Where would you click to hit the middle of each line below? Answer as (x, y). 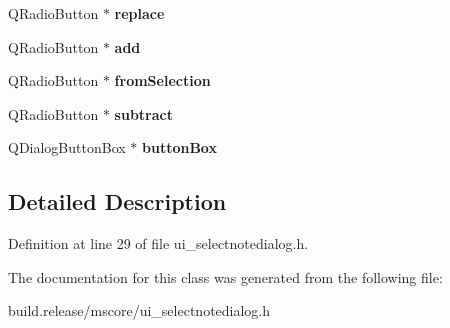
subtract (143, 113)
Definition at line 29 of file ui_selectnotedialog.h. (158, 243)
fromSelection (162, 80)
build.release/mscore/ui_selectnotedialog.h (139, 310)
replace (139, 13)
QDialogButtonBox (67, 147)
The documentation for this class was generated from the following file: (225, 276)
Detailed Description (117, 201)
